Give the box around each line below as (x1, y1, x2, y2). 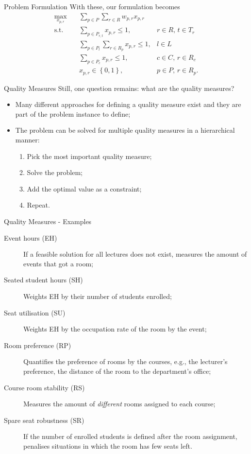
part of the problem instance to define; (15, 108, 131, 119)
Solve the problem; (27, 167, 83, 177)
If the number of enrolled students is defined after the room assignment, (23, 431, 237, 441)
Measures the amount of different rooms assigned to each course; (23, 399, 216, 409)
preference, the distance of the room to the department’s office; (23, 366, 211, 376)
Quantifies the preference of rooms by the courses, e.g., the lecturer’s (23, 356, 228, 367)
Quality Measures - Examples (4, 216, 92, 227)
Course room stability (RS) (4, 382, 85, 392)
